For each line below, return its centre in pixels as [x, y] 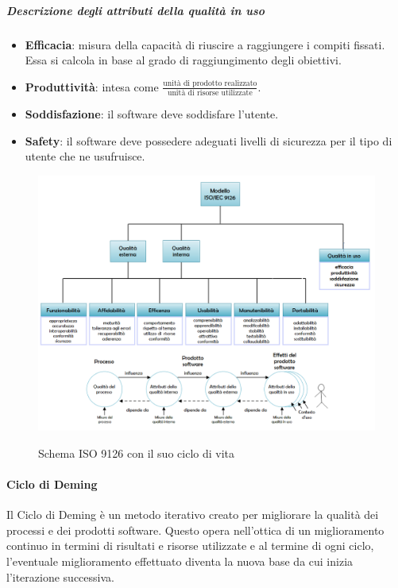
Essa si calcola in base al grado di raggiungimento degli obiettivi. [183, 60]
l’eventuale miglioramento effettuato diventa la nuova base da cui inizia [180, 561]
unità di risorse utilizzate [210, 93]
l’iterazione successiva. [60, 576]
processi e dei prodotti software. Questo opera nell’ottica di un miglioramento [195, 530]
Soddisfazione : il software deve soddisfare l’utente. [152, 114]
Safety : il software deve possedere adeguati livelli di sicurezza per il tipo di [209, 140]
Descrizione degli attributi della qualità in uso [136, 10]
